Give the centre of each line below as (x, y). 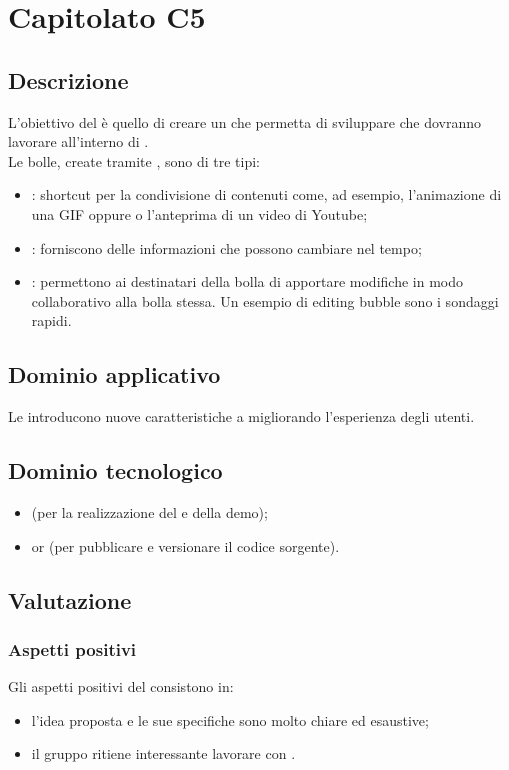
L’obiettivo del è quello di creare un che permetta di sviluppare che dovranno (244, 121)
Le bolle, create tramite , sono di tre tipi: (134, 160)
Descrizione (68, 79)
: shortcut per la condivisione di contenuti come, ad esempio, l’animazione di (266, 194)
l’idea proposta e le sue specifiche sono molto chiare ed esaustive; (230, 719)
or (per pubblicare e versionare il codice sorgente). (185, 545)
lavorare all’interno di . (78, 141)
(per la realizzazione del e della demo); (149, 511)
